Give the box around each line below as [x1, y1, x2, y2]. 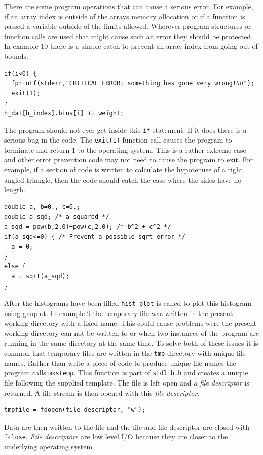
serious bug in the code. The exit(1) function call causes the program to [4, 134, 232, 145]
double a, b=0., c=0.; [4, 203, 81, 211]
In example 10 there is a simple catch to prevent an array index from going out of [4, 41, 258, 51]
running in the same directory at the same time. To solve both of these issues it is [4, 337, 258, 348]
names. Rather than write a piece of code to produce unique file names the [4, 357, 236, 368]
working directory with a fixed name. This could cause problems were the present [4, 318, 257, 328]
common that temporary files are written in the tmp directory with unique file [4, 347, 246, 358]
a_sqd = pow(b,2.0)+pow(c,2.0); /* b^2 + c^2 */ [4, 223, 171, 230]
